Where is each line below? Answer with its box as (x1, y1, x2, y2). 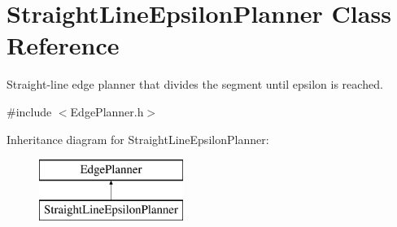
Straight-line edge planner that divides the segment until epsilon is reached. (7, 76, 383, 93)
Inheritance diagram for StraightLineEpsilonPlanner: (7, 130, 269, 147)
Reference (7, 28, 120, 62)
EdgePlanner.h (70, 103, 144, 120)
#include (7, 103, 52, 120)
